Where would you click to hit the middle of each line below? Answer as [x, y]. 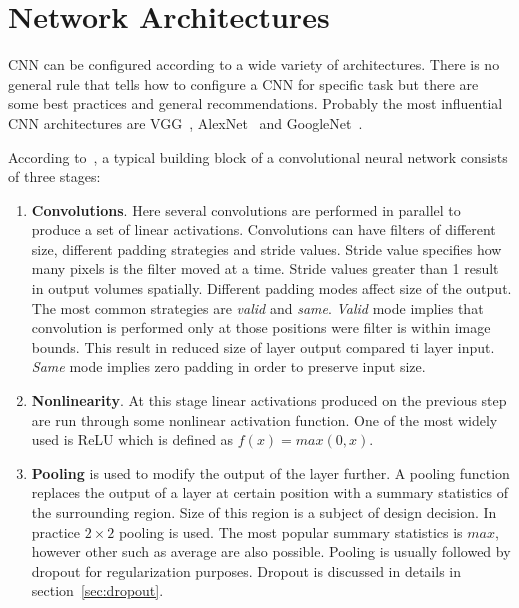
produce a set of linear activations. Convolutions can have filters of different [263, 229]
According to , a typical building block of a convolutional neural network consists [258, 156]
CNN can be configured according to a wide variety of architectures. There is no [254, 64]
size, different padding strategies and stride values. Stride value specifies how [266, 248]
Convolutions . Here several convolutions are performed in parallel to [246, 209]
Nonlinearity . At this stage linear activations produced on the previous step [269, 400]
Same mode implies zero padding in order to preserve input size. [228, 366]
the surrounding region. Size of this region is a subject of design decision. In [264, 512]
